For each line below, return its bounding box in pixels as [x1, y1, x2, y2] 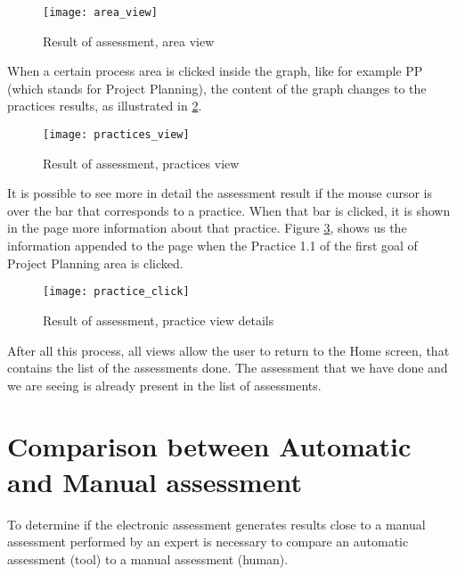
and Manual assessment [7, 463, 302, 499]
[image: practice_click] [43, 285, 190, 299]
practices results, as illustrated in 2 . [7, 96, 202, 115]
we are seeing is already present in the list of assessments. [7, 375, 322, 394]
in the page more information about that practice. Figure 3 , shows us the [7, 218, 407, 237]
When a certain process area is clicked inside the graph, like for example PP [7, 62, 423, 80]
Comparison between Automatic [7, 428, 412, 464]
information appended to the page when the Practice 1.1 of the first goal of [7, 236, 418, 255]
